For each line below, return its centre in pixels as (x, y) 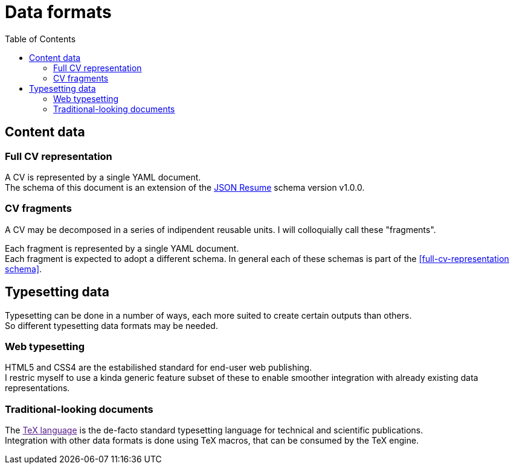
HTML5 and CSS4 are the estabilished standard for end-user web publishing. (159, 368)
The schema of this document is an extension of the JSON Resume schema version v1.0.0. (185, 187)
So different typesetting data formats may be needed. (111, 325)
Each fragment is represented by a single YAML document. (122, 248)
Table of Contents (40, 39)
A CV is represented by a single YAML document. (103, 177)
